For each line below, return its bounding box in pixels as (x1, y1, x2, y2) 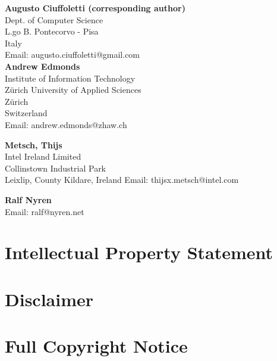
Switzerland (5, 107, 48, 119)
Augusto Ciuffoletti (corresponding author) (5, 2, 185, 14)
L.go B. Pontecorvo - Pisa (5, 25, 99, 38)
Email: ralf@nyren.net (5, 205, 84, 217)
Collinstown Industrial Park (5, 161, 106, 174)
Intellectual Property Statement (5, 240, 273, 264)
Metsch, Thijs (5, 138, 62, 151)
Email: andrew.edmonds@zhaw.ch (5, 118, 127, 130)
